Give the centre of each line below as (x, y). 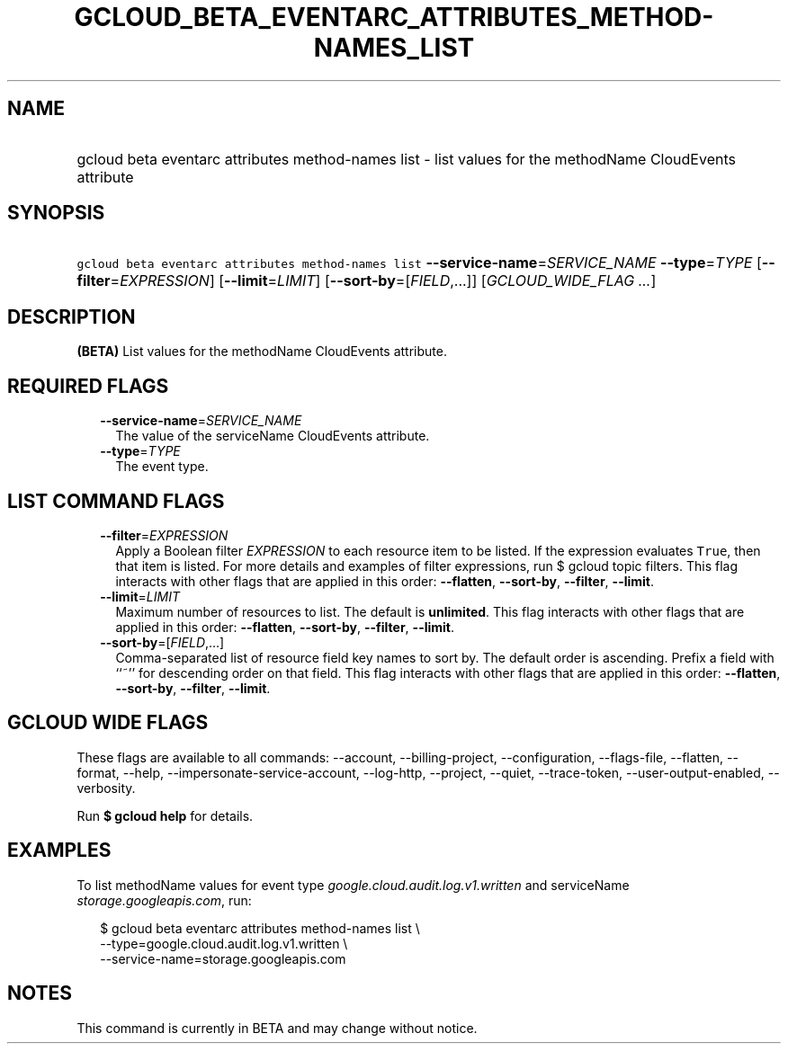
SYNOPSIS (56, 213)
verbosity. (106, 788)
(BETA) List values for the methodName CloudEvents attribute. (262, 352)
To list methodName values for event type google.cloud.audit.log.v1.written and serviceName (353, 885)
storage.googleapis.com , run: (164, 900)
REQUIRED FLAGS (88, 386)
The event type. (162, 467)
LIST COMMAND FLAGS (116, 501)
